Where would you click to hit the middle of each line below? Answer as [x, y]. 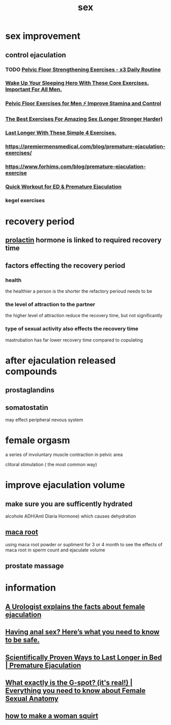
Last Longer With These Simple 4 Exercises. [61, 133]
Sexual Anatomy [32, 699]
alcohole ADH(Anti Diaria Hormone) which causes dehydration [71, 516]
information [31, 588]
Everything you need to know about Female [76, 691]
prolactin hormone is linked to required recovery [83, 240]
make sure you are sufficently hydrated [69, 504]
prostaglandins [30, 390]
